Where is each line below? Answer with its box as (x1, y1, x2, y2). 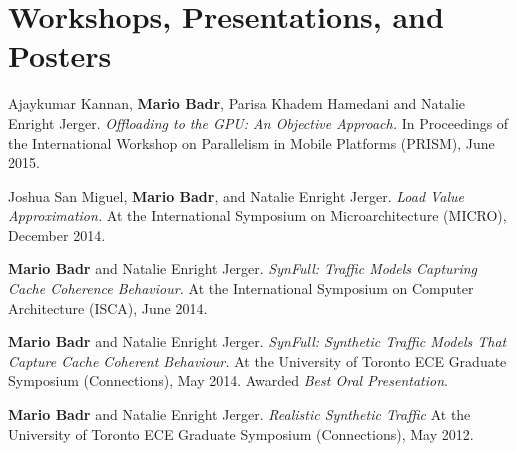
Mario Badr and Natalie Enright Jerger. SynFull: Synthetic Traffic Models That (8, 331, 507, 352)
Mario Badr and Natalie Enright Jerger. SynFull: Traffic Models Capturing (8, 258, 478, 279)
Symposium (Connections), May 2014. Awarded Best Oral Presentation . (8, 370, 448, 391)
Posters (8, 35, 112, 76)
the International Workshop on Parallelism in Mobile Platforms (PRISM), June (8, 132, 495, 153)
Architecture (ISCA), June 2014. (8, 297, 208, 318)
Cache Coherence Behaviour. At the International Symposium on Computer (8, 278, 474, 299)
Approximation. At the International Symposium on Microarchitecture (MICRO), (8, 205, 507, 226)
